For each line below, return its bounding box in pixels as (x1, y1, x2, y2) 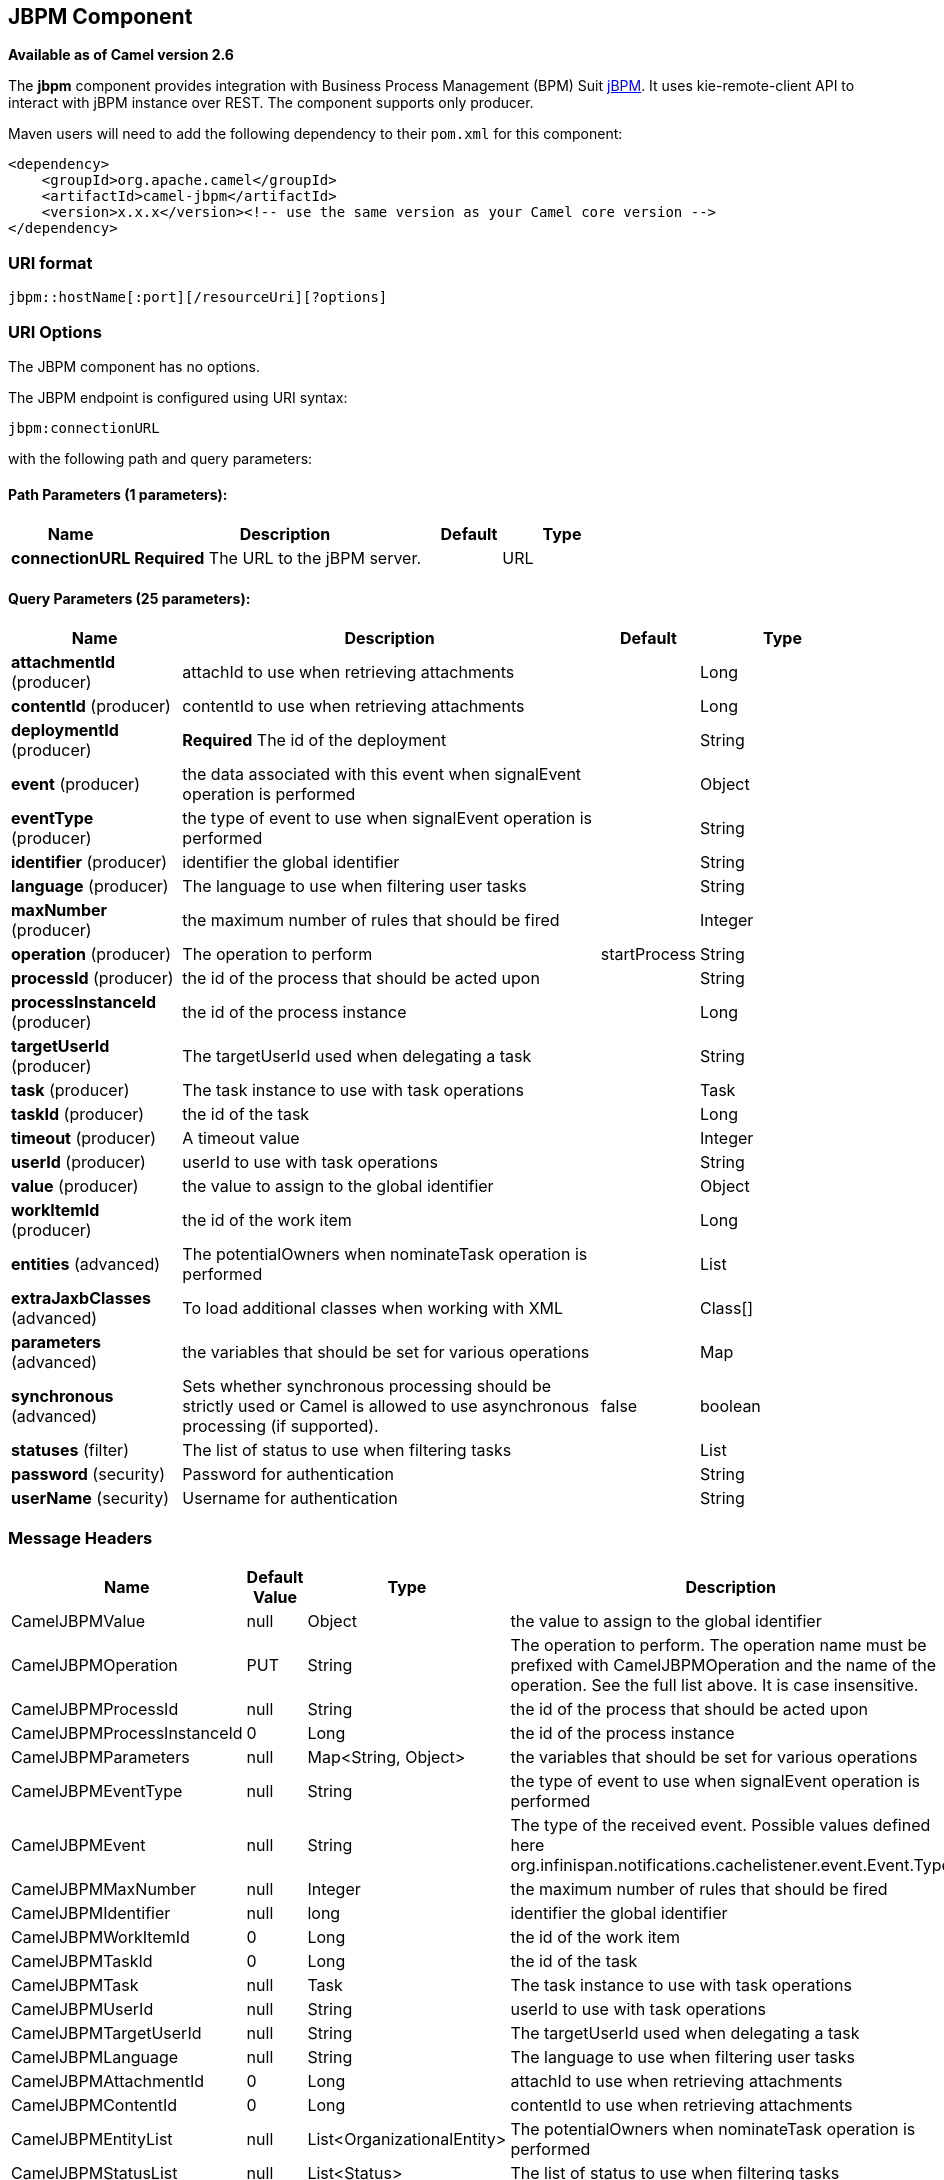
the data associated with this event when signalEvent (182, 764, 582, 785)
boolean (700, 1396, 761, 1417)
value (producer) (11, 1176, 139, 1197)
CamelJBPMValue (11, 1611, 146, 1632)
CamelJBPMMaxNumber (11, 1879, 197, 1900)
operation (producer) (11, 944, 172, 965)
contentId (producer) (11, 696, 171, 717)
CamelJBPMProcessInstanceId (11, 1723, 243, 1744)
